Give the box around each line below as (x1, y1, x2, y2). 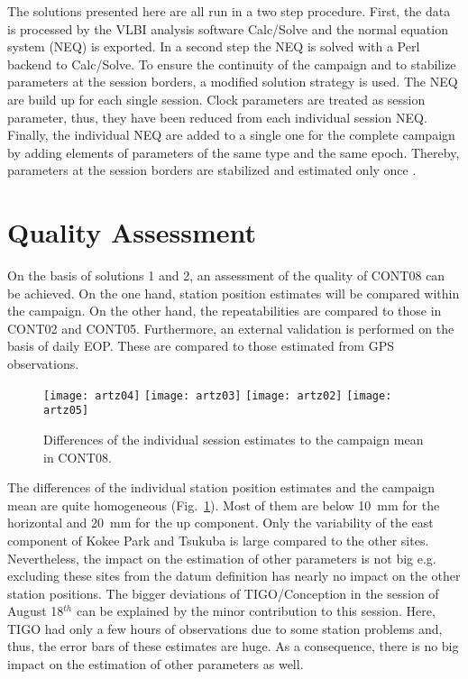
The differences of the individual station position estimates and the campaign (7, 478, 436, 497)
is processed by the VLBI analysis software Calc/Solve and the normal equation (7, 19, 448, 38)
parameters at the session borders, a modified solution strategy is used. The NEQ (7, 72, 458, 91)
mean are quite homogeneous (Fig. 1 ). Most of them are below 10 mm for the (7, 495, 440, 514)
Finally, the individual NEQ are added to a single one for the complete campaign (7, 125, 455, 144)
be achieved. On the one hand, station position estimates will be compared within (7, 283, 460, 302)
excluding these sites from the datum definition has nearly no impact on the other (7, 566, 461, 585)
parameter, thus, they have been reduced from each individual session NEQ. (7, 107, 427, 126)
